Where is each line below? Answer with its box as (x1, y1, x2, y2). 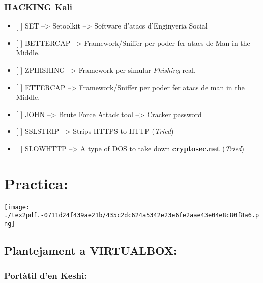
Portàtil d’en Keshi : (4, 269, 87, 282)
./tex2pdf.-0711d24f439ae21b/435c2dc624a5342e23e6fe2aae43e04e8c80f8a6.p (4, 212, 259, 219)
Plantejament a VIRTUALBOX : (4, 243, 177, 259)
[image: (4, 203, 30, 211)
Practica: (4, 173, 68, 193)
